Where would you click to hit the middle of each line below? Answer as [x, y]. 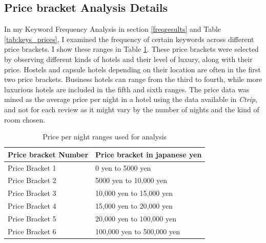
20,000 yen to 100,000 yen [136, 218]
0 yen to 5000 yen [123, 167]
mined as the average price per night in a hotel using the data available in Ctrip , [131, 99]
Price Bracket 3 [32, 193]
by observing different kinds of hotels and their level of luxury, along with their [128, 59]
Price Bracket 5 [32, 218]
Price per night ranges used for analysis [105, 137]
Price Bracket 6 [32, 231]
